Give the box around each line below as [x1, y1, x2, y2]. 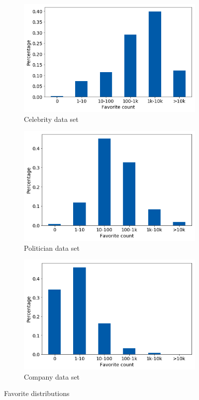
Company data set [24, 371, 80, 382]
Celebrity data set [24, 113, 79, 124]
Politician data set [24, 242, 80, 253]
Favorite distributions [4, 388, 70, 399]
